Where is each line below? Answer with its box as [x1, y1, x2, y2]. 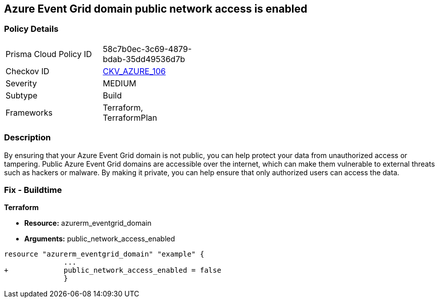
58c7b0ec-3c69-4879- [103, 43, 192, 54]
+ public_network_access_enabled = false [4, 266, 221, 275]
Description [4, 132, 51, 143]
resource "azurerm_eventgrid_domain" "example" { [4, 250, 205, 259]
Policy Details [4, 24, 59, 34]
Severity [6, 78, 37, 88]
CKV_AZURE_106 [103, 66, 166, 76]
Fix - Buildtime [4, 184, 62, 195]
